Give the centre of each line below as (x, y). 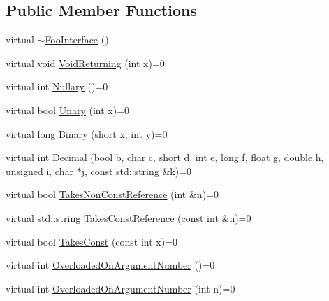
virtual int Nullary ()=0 (57, 86)
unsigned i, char (39, 170)
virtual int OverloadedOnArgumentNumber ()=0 (110, 265)
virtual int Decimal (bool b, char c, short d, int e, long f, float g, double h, (165, 157)
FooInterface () (77, 40)
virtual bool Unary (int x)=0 (68, 110)
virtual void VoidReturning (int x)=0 (85, 63)
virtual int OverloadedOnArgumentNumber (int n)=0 (120, 288)
